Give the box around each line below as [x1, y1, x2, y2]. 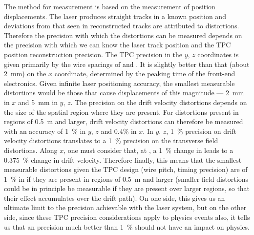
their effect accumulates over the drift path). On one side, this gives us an [4, 192, 225, 203]
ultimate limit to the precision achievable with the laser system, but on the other [4, 202, 247, 213]
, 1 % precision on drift [166, 126, 237, 136]
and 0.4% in [101, 126, 137, 136]
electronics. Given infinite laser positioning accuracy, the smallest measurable [4, 78, 235, 88]
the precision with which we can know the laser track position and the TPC [4, 40, 231, 50]
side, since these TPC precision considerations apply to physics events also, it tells [4, 212, 250, 222]
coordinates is [197, 49, 239, 59]
